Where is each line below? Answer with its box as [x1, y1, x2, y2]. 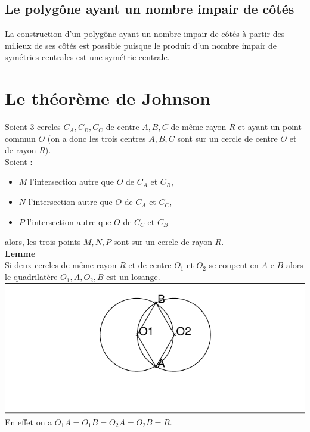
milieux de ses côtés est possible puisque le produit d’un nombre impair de [5, 39, 277, 51]
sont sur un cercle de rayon [113, 235, 212, 248]
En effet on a [5, 415, 52, 428]
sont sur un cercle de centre [177, 132, 278, 144]
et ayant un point [238, 120, 302, 133]
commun [5, 132, 36, 144]
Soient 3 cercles [5, 120, 61, 133]
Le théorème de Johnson [5, 86, 211, 110]
